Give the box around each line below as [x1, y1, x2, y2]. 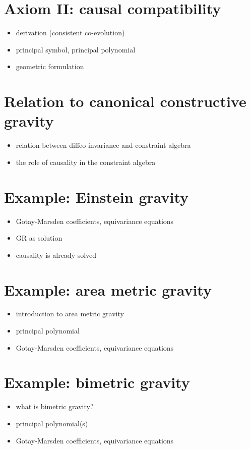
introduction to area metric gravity [16, 308, 124, 319]
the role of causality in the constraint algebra [16, 156, 156, 167]
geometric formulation [16, 61, 84, 72]
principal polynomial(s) [16, 418, 88, 428]
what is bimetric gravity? [16, 401, 94, 412]
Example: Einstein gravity [4, 186, 189, 207]
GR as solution [16, 233, 62, 243]
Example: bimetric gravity [4, 372, 190, 392]
